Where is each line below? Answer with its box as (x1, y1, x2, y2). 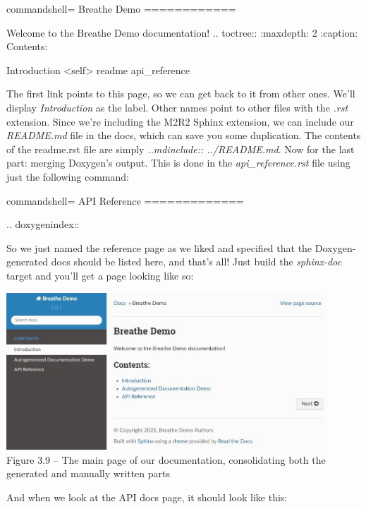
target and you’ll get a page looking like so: (6, 268, 194, 282)
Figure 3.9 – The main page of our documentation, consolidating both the (6, 452, 326, 467)
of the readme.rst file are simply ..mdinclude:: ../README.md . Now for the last (6, 141, 355, 156)
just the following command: (6, 169, 129, 184)
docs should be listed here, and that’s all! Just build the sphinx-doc (51, 254, 342, 269)
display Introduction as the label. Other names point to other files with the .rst (6, 100, 348, 114)
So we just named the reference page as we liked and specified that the (6, 240, 312, 255)
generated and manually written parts (6, 466, 170, 481)
